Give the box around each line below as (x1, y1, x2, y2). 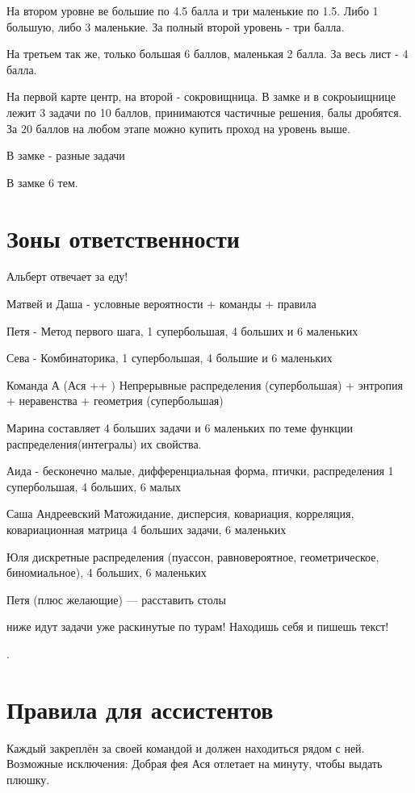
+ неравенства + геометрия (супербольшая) (6, 392, 224, 409)
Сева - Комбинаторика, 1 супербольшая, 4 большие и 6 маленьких (6, 349, 333, 366)
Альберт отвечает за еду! (6, 268, 128, 285)
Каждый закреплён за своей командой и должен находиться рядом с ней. (6, 739, 365, 756)
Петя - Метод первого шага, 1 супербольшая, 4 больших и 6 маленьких (6, 322, 358, 339)
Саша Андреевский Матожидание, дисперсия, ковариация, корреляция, (6, 505, 354, 522)
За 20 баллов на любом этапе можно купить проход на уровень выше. (6, 119, 350, 136)
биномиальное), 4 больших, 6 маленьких (6, 564, 207, 581)
